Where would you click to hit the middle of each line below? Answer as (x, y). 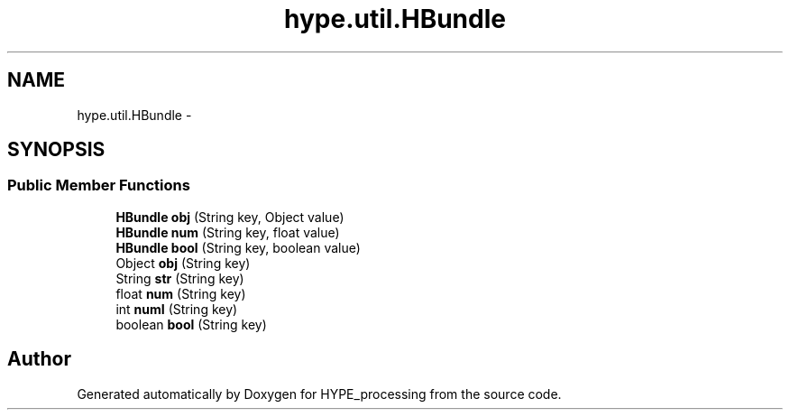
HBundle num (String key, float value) (228, 232)
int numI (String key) (177, 309)
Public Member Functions (99, 185)
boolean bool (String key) (191, 324)
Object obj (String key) (183, 263)
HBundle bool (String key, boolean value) (238, 247)
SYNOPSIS (56, 150)
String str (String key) (180, 278)
